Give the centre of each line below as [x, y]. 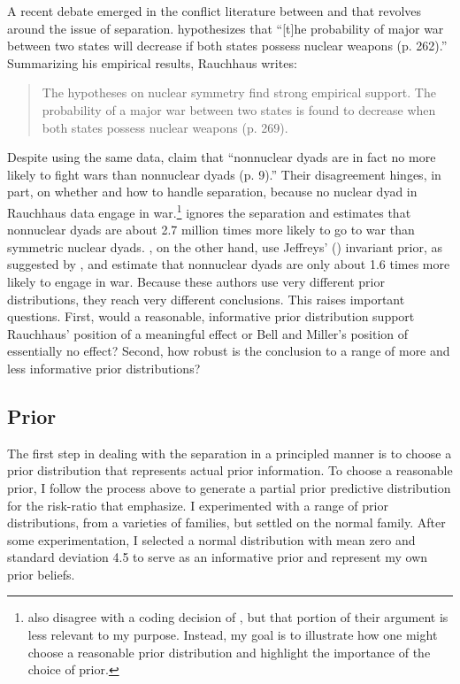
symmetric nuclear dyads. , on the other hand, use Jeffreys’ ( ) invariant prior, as [225, 246]
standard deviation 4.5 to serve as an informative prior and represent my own [218, 557]
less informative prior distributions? [104, 368]
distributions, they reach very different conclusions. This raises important [206, 299]
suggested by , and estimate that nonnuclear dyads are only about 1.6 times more [229, 264]
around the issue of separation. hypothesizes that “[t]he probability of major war [226, 28]
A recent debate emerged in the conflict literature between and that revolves [215, 11]
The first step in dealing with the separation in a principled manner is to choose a [230, 453]
